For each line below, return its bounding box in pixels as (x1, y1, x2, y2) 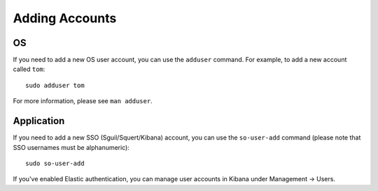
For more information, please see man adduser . (13, 97, 153, 105)
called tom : (13, 65, 45, 73)
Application (13, 115, 65, 127)
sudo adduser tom (25, 81, 85, 89)
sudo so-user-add (25, 159, 85, 167)
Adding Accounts (13, 10, 117, 26)
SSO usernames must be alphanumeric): (13, 143, 129, 151)
